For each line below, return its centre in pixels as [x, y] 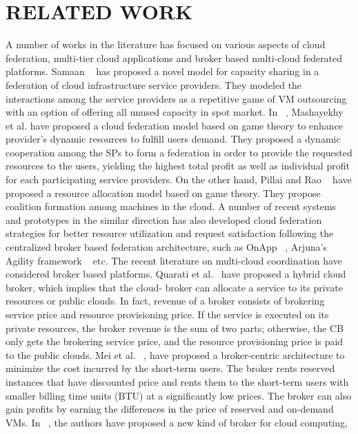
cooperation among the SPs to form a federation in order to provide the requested [179, 152]
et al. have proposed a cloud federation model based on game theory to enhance [175, 125]
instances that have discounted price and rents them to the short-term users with [177, 381]
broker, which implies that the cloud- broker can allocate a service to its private [174, 287]
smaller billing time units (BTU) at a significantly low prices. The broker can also [179, 395]
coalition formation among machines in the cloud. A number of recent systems [171, 206]
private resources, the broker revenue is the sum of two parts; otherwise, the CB [175, 328]
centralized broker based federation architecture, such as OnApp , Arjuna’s [167, 247]
